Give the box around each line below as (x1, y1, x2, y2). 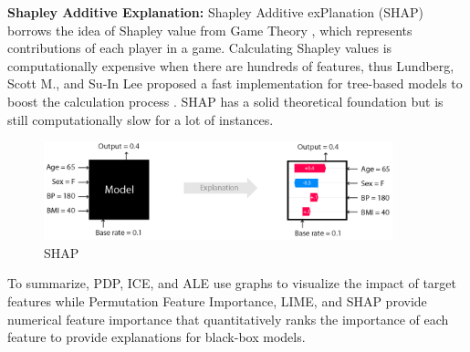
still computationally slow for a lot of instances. (7, 109, 274, 129)
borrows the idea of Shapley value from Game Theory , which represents (7, 20, 413, 39)
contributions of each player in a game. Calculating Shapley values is (7, 38, 392, 57)
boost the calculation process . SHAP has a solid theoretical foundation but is (7, 91, 444, 110)
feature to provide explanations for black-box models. (7, 327, 306, 347)
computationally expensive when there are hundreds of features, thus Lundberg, (7, 56, 454, 75)
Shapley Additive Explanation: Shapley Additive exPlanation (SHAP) (7, 3, 424, 21)
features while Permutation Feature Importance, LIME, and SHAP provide (7, 292, 427, 310)
